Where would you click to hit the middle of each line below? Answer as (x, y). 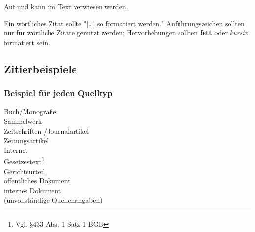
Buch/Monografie (30, 111)
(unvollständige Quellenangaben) (53, 200)
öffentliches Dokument (37, 181)
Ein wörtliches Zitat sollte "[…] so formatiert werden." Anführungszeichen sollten (124, 23)
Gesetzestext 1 (24, 160)
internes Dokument (33, 190)
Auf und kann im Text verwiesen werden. (66, 6)
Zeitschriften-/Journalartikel (47, 130)
